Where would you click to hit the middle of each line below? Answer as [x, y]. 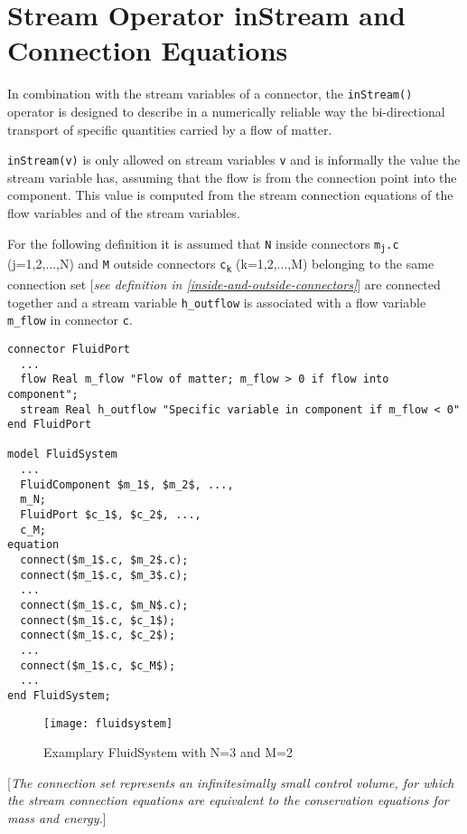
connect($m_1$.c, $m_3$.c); [104, 575]
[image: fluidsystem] [108, 723]
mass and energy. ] [57, 818]
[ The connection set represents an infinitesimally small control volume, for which [231, 782]
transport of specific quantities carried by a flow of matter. [170, 129]
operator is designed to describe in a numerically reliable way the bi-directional [226, 111]
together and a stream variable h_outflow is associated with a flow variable [217, 302]
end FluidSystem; [59, 695]
